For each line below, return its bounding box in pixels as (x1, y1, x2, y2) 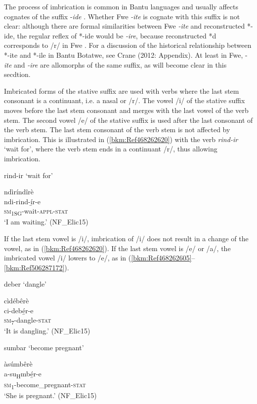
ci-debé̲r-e (4, 305, 34, 315)
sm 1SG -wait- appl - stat (4, 206, 68, 218)
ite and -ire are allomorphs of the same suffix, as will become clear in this (4, 59, 227, 70)
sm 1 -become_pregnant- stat (4, 379, 86, 391)
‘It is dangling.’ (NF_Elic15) (4, 326, 90, 336)
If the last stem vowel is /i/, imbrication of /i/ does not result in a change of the (4, 233, 249, 243)
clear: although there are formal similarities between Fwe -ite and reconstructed (4, 21, 245, 31)
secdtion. (4, 69, 31, 79)
